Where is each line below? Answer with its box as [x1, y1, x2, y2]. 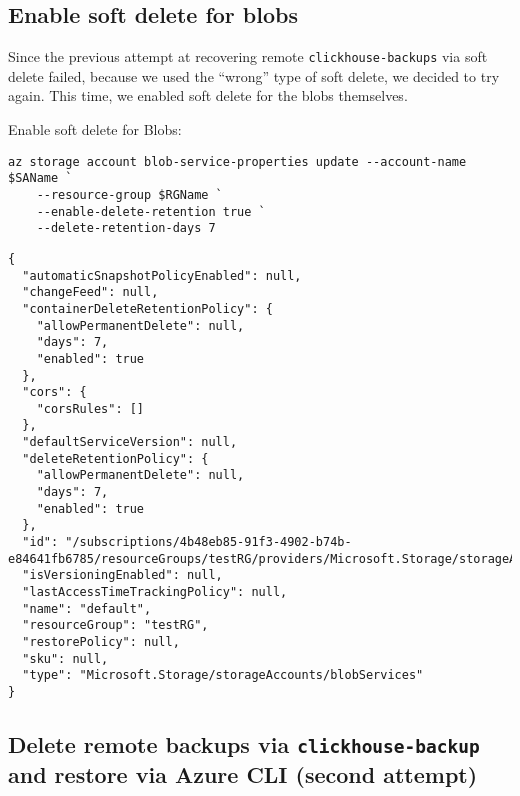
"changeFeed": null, [22, 285, 159, 300]
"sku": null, [22, 651, 109, 666]
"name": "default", [22, 601, 152, 616]
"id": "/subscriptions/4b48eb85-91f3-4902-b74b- [22, 535, 352, 550]
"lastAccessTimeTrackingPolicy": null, [22, 585, 288, 600]
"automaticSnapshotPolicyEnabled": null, [22, 268, 302, 283]
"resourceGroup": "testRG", [22, 618, 209, 633]
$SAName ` [8, 171, 73, 186]
